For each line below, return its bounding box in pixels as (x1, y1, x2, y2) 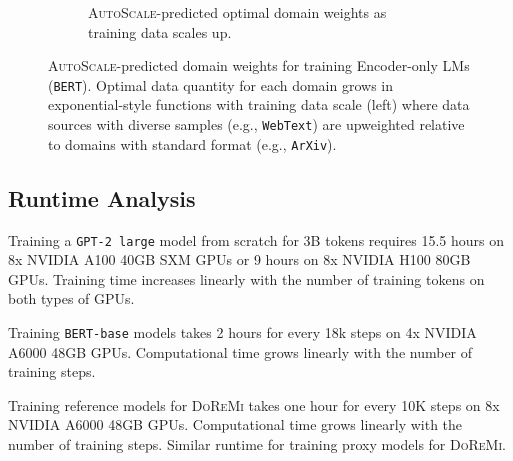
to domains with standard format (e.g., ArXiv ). (48, 133, 337, 154)
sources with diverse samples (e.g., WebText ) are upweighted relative (48, 114, 465, 135)
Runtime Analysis (8, 182, 196, 213)
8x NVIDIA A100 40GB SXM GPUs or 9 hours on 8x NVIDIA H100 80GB (8, 249, 471, 270)
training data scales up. (88, 21, 232, 42)
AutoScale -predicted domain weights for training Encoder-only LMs (48, 55, 470, 76)
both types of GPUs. (8, 288, 135, 309)
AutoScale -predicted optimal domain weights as (88, 2, 387, 22)
